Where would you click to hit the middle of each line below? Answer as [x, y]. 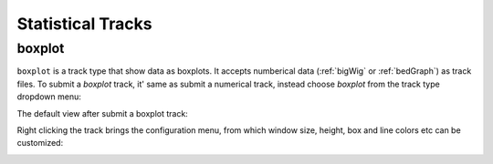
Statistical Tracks [84, 24]
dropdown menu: [49, 97]
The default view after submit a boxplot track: [103, 113]
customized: [40, 143]
